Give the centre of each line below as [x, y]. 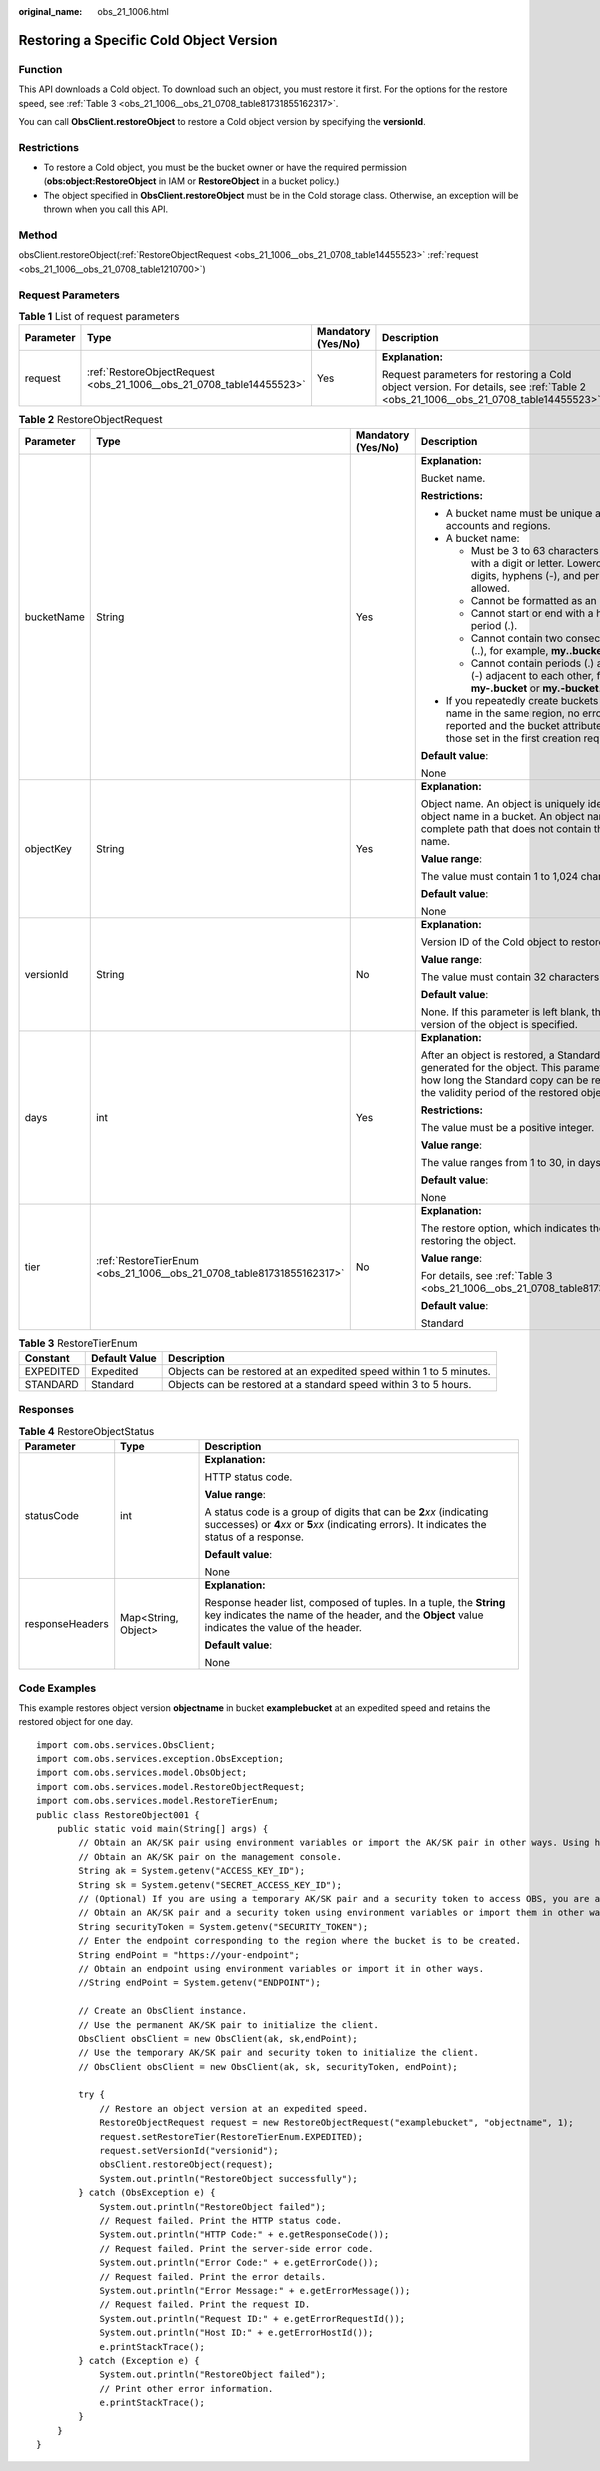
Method [38, 235]
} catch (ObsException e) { [147, 2193]
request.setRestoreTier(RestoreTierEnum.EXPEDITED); [231, 2136]
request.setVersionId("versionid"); [189, 2151]
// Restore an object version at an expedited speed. [234, 2108]
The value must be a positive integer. [507, 1127]
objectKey [48, 848]
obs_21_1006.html [133, 11]
